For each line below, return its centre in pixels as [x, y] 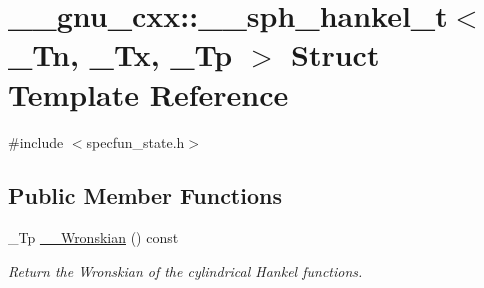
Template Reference [148, 93]
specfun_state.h [135, 141]
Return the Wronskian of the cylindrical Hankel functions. [185, 270]
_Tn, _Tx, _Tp [120, 54]
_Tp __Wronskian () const [93, 237]
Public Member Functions [145, 195]
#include [36, 141]
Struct [335, 54]
